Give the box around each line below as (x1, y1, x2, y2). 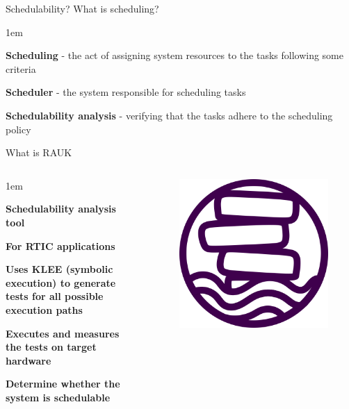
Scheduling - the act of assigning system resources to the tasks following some (6, 48, 343, 62)
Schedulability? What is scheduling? (6, 1, 159, 15)
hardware (6, 353, 51, 367)
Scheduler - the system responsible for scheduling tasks (6, 85, 246, 99)
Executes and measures (6, 326, 120, 340)
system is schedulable (6, 390, 111, 404)
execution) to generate (6, 275, 116, 290)
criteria (6, 61, 36, 76)
